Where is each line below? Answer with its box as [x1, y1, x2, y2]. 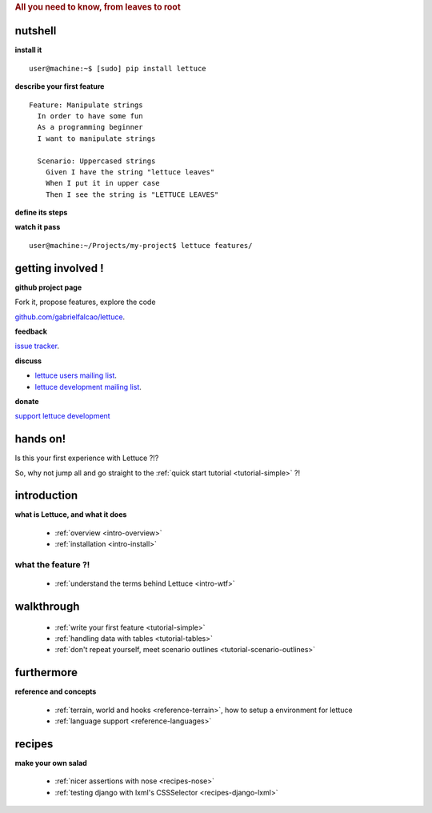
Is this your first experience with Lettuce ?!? [14, 453, 159, 463]
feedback [14, 326, 48, 336]
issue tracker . [14, 341, 60, 351]
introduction [14, 489, 78, 503]
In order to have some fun [37, 111, 143, 120]
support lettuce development [14, 411, 111, 421]
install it [14, 45, 42, 55]
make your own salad [14, 759, 87, 767]
